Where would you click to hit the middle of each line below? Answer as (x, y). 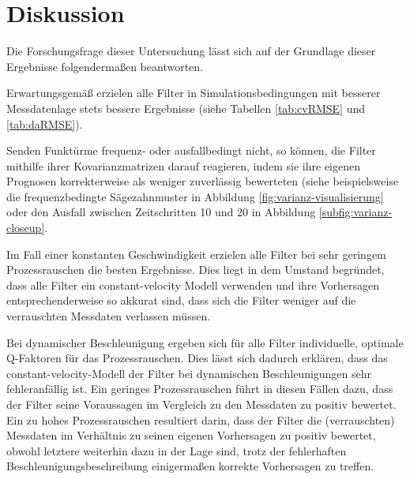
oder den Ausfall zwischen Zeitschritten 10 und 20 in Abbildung (161, 212)
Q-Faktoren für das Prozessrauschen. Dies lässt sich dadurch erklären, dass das (197, 358)
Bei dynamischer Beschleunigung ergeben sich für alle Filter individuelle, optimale (205, 342)
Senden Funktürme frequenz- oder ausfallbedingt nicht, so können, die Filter (191, 150)
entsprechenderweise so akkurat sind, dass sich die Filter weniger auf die (181, 300)
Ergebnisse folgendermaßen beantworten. (105, 66)
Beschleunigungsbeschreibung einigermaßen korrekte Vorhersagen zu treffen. (190, 466)
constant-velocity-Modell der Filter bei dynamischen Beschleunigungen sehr (189, 373)
